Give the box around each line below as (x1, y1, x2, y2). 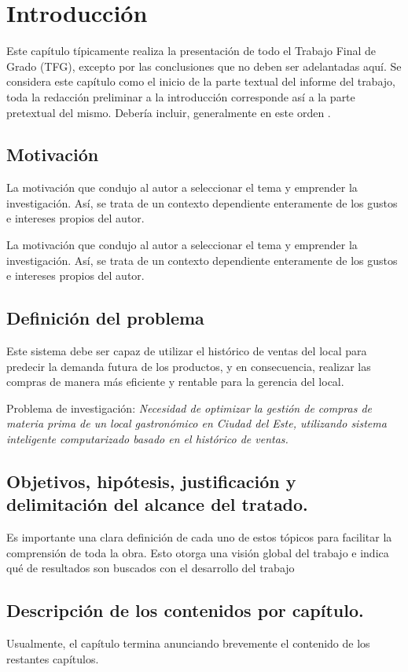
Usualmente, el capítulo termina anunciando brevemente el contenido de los (6, 635, 370, 652)
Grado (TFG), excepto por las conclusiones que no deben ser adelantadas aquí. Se (6, 57, 402, 74)
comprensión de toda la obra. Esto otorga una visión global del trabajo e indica (6, 544, 389, 560)
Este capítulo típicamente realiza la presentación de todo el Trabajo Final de (6, 42, 377, 59)
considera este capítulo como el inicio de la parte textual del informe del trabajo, (6, 73, 395, 90)
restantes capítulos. (6, 650, 99, 666)
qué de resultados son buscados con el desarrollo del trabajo (6, 560, 295, 576)
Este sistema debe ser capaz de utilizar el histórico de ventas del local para (6, 343, 367, 359)
